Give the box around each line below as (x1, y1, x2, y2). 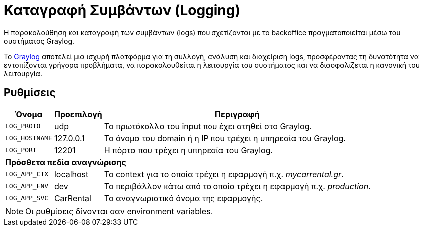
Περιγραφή (215, 109, 260, 119)
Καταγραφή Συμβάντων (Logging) (4, 2, 241, 19)
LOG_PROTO (5, 122, 41, 130)
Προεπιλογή (54, 109, 102, 119)
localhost (54, 169, 89, 179)
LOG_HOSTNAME (5, 134, 52, 142)
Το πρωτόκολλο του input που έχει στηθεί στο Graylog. (104, 121, 312, 131)
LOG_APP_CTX (5, 170, 49, 178)
